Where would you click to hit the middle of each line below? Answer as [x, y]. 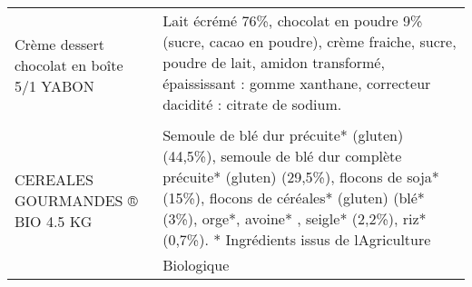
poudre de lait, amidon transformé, [274, 62]
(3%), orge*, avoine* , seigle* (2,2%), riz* [295, 218]
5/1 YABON [54, 85]
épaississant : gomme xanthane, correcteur [297, 83]
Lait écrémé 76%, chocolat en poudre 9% [293, 20]
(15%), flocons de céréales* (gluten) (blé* [294, 198]
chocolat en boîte [69, 64]
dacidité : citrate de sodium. [252, 104]
